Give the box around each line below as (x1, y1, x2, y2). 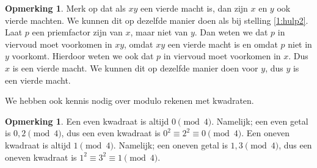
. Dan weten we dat (194, 26, 268, 38)
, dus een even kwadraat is (61, 126, 161, 139)
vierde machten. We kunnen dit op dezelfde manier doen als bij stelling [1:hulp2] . (5, 13, 308, 26)
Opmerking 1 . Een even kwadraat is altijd (5, 114, 169, 127)
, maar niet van (130, 26, 188, 38)
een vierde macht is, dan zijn (140, 2, 248, 14)
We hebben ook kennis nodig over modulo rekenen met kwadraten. (5, 94, 254, 107)
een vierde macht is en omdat (167, 37, 278, 50)
